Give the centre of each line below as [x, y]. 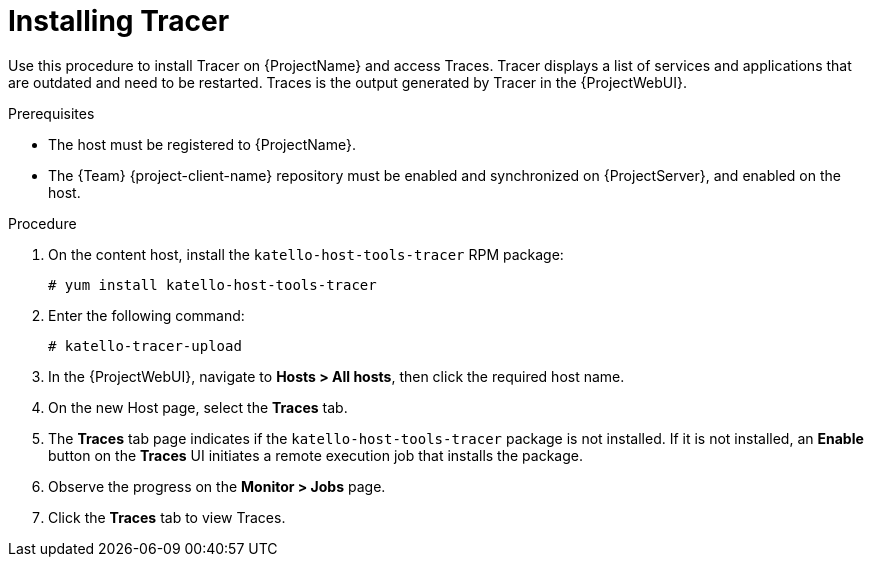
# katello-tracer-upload [145, 345]
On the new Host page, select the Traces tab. [198, 407]
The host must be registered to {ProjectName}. [202, 144]
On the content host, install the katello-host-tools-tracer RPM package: [306, 254]
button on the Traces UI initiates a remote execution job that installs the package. [315, 455]
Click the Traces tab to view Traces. [167, 517]
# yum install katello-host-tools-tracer [212, 284]
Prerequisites [51, 113]
